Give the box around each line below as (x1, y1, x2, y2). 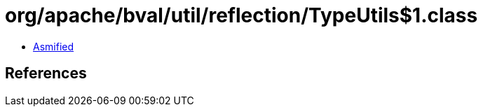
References (5, 64, 87, 83)
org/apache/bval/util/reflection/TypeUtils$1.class (5, 3, 478, 27)
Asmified (33, 40, 74, 52)
